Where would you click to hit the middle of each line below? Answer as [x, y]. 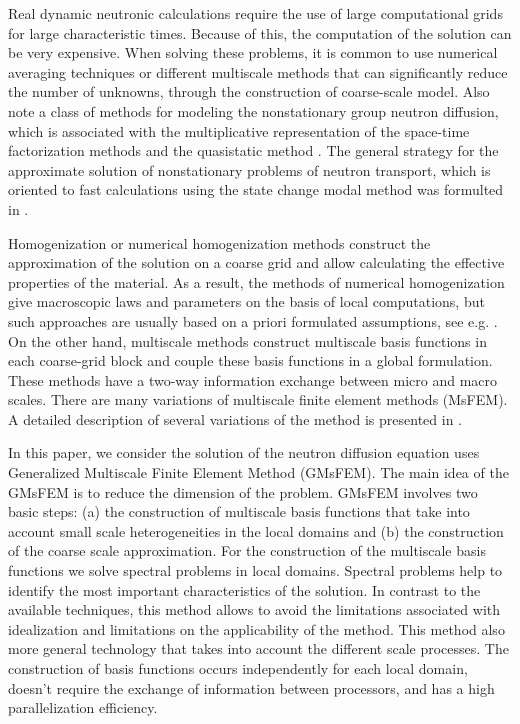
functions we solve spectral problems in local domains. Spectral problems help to [255, 570]
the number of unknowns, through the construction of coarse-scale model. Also [249, 91]
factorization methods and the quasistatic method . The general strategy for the [253, 150]
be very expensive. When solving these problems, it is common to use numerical [253, 52]
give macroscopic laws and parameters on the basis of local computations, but [246, 301]
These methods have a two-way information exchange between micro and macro [253, 379]
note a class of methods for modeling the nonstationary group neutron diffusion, [253, 110]
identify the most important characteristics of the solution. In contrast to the [244, 589]
